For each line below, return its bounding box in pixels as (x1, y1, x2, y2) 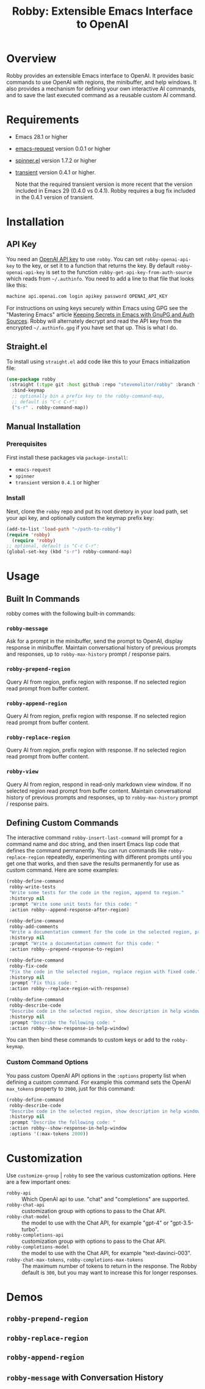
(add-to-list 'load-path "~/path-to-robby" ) (6, 526, 121, 532)
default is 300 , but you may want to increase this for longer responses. (21, 1269, 198, 1276)
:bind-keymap (12, 387, 45, 394)
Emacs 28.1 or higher (15, 133, 68, 140)
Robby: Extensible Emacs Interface (12, 4, 193, 18)
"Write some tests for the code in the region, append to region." (9, 890, 184, 896)
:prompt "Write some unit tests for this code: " (9, 901, 138, 907)
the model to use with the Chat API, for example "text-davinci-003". (21, 1249, 192, 1256)
